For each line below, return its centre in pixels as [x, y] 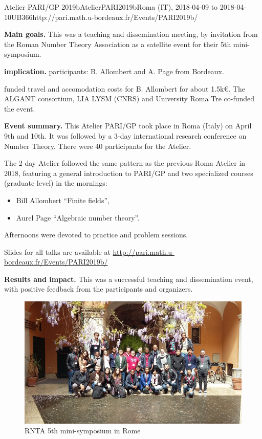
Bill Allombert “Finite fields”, [63, 200]
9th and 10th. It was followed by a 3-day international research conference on [125, 135]
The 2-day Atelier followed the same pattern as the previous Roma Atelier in [125, 163]
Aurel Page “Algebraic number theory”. [78, 217]
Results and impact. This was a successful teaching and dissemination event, [129, 279]
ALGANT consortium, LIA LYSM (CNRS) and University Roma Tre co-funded [129, 98]
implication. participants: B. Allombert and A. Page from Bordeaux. [114, 71]
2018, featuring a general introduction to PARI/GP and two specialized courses [129, 173]
